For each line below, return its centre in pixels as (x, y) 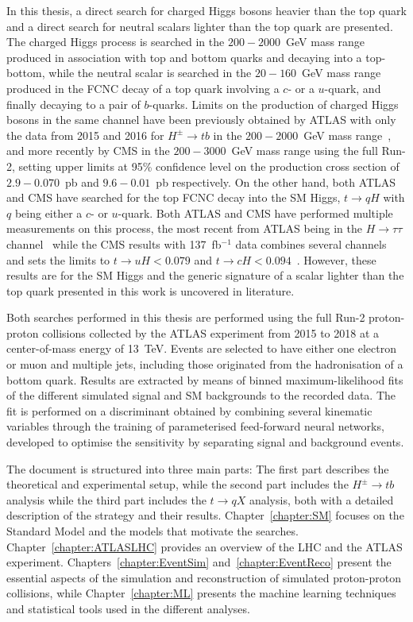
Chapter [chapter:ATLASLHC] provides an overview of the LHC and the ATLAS (205, 546)
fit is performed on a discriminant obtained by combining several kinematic (189, 410)
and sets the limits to (58, 259)
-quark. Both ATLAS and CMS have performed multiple (255, 212)
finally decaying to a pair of (73, 104)
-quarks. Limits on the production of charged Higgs (274, 104)
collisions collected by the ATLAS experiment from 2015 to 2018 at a (211, 332)
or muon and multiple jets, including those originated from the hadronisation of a (205, 364)
